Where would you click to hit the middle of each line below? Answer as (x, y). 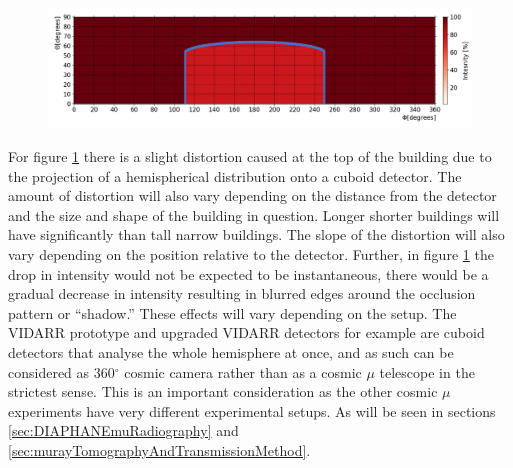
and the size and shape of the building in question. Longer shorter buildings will (254, 214)
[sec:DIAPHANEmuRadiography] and (123, 430)
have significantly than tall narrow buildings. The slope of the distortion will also (256, 234)
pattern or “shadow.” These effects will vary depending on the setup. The (232, 312)
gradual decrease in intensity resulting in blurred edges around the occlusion (242, 293)
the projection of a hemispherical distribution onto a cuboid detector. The (235, 175)
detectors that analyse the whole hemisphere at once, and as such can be (231, 352)
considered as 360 (61, 371)
